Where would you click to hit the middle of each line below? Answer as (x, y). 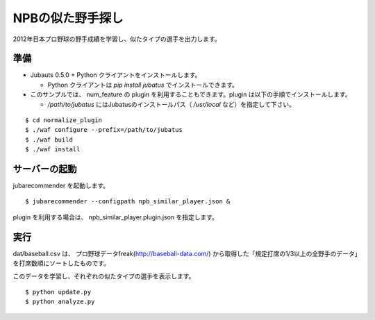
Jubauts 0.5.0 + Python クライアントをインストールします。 (116, 75)
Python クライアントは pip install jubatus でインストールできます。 (143, 85)
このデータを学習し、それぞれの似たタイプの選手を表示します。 (104, 276)
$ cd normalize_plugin (64, 120)
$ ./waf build (49, 140)
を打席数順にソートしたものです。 (61, 263)
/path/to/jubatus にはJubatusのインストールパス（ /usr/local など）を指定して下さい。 (171, 104)
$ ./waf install (53, 150)
